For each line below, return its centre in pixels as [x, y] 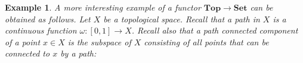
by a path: [78, 53]
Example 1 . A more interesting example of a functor [103, 7]
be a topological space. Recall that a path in [182, 19]
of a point [23, 42]
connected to [27, 53]
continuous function [41, 30]
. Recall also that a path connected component [215, 30]
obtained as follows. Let [48, 19]
